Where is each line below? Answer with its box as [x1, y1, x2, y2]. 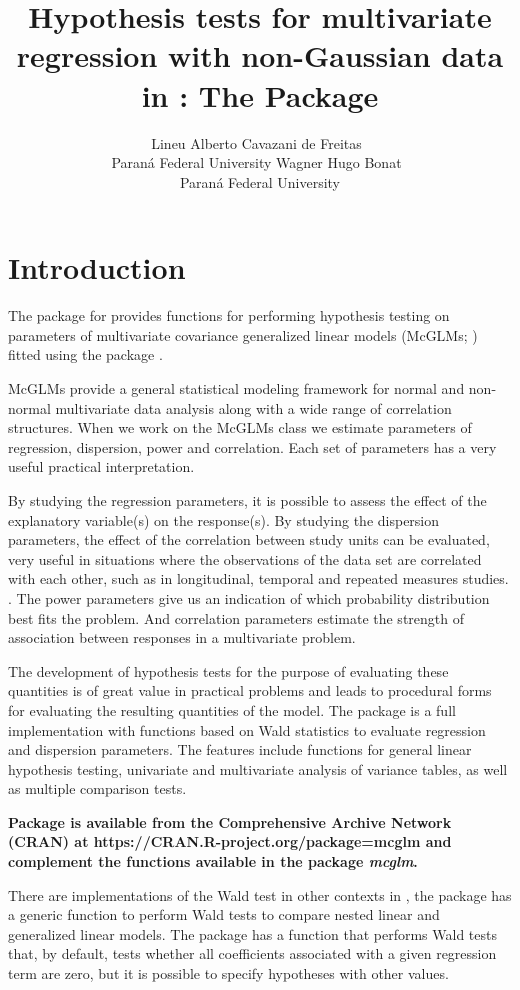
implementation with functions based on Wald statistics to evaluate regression [8, 719, 486, 740]
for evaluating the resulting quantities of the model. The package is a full [8, 699, 456, 720]
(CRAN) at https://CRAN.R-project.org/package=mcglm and [8, 831, 452, 852]
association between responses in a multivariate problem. [8, 627, 356, 648]
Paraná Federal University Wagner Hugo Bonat [111, 152, 402, 173]
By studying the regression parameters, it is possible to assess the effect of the [8, 489, 487, 510]
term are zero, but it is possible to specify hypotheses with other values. [8, 963, 449, 984]
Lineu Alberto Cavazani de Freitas [151, 132, 362, 153]
